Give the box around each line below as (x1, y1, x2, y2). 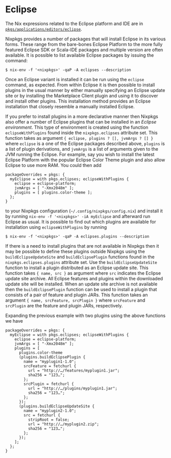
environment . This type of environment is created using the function (5, 124, 149, 130)
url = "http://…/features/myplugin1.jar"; (28, 368, 120, 373)
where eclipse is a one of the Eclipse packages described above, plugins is (5, 140, 165, 147)
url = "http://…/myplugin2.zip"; (28, 421, 100, 427)
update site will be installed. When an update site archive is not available (5, 281, 158, 287)
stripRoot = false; (28, 417, 70, 422)
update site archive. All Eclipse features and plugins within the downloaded (5, 275, 163, 281)
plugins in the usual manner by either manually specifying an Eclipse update (5, 87, 165, 93)
